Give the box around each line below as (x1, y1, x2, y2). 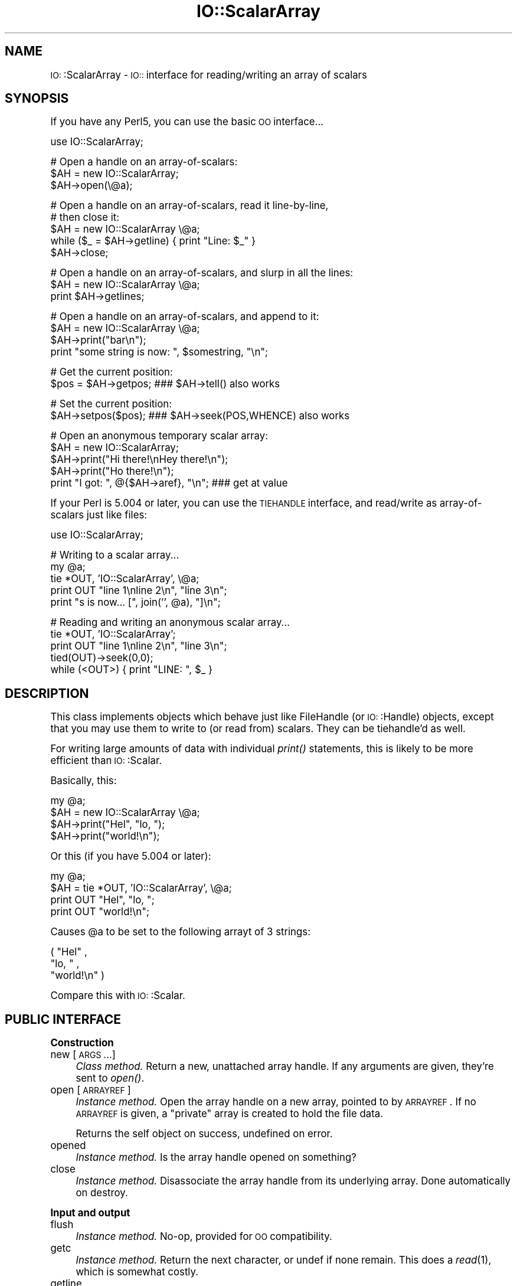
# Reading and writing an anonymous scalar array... (50, 616, 290, 629)
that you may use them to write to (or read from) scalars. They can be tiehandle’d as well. (50, 723, 466, 735)
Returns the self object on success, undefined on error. (76, 1128, 333, 1140)
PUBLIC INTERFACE (5, 1011, 122, 1027)
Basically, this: (50, 775, 117, 787)
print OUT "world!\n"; (50, 906, 150, 918)
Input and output (50, 1207, 130, 1219)
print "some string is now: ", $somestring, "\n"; (50, 346, 269, 358)
